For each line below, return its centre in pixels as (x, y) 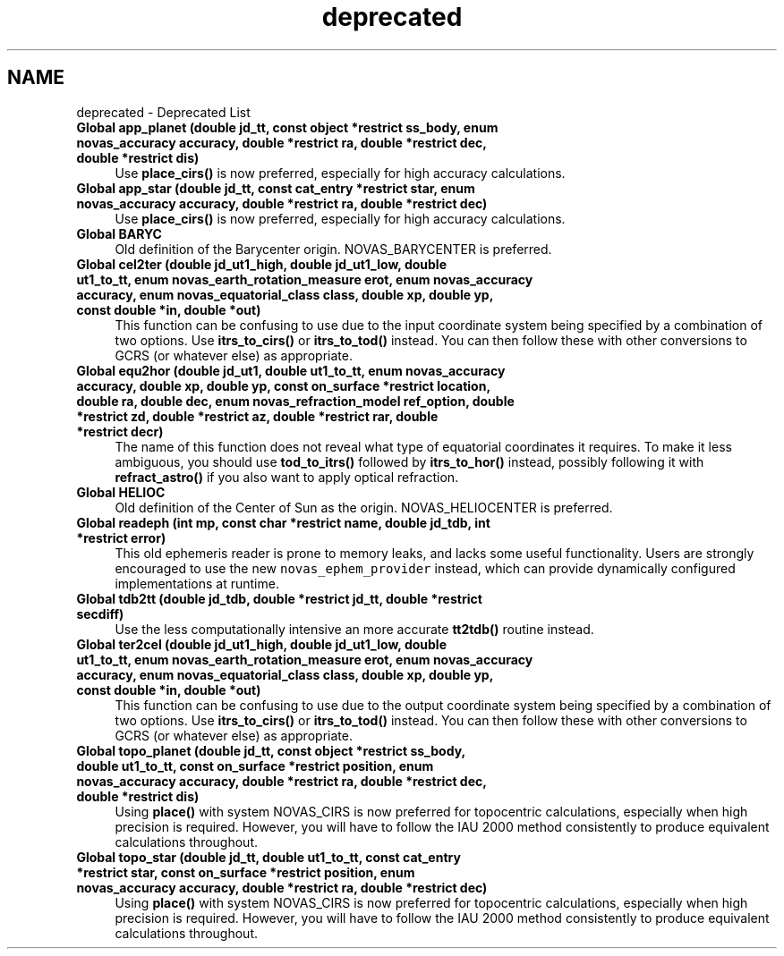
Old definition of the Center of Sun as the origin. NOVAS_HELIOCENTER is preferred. (364, 507)
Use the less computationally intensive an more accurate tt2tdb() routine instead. (354, 629)
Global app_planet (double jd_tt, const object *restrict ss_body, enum (287, 127)
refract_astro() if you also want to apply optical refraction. (287, 477)
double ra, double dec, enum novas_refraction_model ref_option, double (295, 401)
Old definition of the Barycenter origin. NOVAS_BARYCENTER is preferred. (333, 249)
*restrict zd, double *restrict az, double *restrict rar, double (257, 416)
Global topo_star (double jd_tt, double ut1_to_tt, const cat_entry (268, 857)
